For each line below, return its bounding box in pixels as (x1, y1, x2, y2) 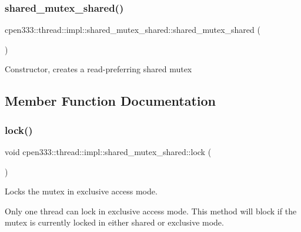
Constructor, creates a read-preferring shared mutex (5, 63, 192, 75)
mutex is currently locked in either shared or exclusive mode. (5, 216, 224, 228)
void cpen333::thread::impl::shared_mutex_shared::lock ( (5, 146, 212, 157)
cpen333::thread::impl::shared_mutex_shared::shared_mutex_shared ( (5, 23, 260, 36)
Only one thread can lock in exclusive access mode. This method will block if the (5, 204, 297, 217)
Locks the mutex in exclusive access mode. (5, 185, 158, 197)
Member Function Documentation (5, 92, 216, 110)
